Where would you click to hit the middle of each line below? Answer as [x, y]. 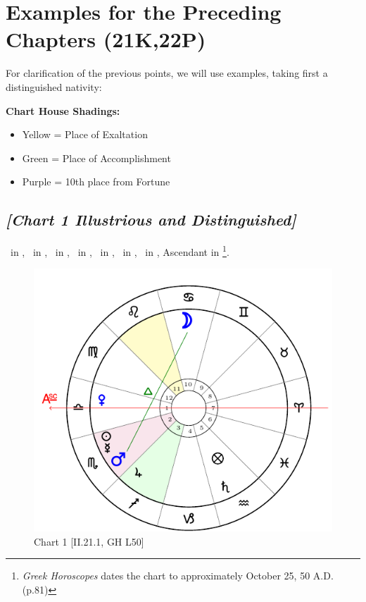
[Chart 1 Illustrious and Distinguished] [151, 220]
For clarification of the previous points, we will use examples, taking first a [167, 73]
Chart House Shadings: [63, 110]
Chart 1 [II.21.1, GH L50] [89, 541]
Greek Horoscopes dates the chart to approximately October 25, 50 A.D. [178, 576]
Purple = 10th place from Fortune [96, 182]
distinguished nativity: [54, 86]
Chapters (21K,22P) [106, 39]
